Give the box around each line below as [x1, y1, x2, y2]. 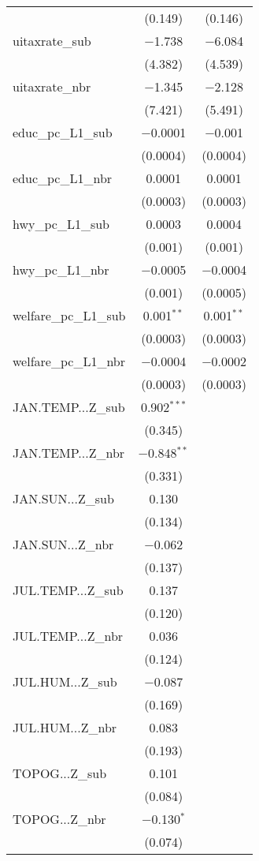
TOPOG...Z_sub [13, 764, 107, 782]
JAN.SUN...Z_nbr [13, 535, 114, 553]
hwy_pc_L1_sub [13, 215, 109, 233]
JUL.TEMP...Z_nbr [13, 627, 124, 645]
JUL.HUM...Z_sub [13, 672, 117, 691]
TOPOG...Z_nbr [13, 810, 106, 828]
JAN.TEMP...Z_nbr [13, 444, 125, 462]
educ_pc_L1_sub [13, 123, 113, 141]
